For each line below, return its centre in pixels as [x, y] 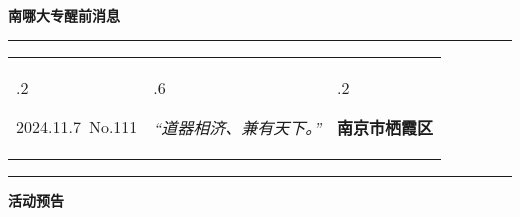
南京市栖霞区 [385, 127]
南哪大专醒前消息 [64, 15]
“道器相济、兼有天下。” [237, 127]
